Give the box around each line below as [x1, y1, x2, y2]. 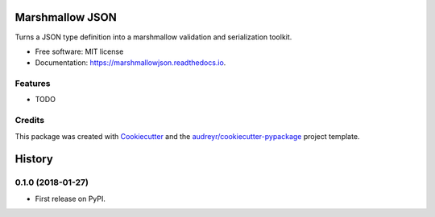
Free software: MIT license [35, 47, 124, 56]
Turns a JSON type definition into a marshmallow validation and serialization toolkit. [14, 32, 292, 42]
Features [14, 78, 51, 89]
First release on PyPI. [35, 194, 106, 203]
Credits [14, 115, 44, 126]
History [14, 153, 54, 166]
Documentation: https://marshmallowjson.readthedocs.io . [35, 58, 226, 68]
